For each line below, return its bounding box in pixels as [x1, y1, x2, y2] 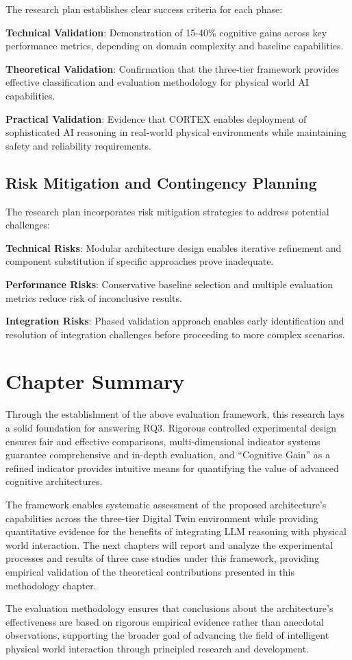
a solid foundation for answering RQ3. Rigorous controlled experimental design [5, 421, 337, 435]
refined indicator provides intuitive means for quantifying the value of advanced [5, 460, 339, 475]
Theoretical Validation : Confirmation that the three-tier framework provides [5, 61, 339, 75]
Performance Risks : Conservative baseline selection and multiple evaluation [5, 276, 333, 291]
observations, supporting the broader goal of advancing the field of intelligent [5, 628, 329, 642]
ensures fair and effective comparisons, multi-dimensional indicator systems [5, 434, 320, 448]
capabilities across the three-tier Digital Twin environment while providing [5, 510, 318, 525]
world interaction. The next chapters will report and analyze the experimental [5, 537, 334, 552]
